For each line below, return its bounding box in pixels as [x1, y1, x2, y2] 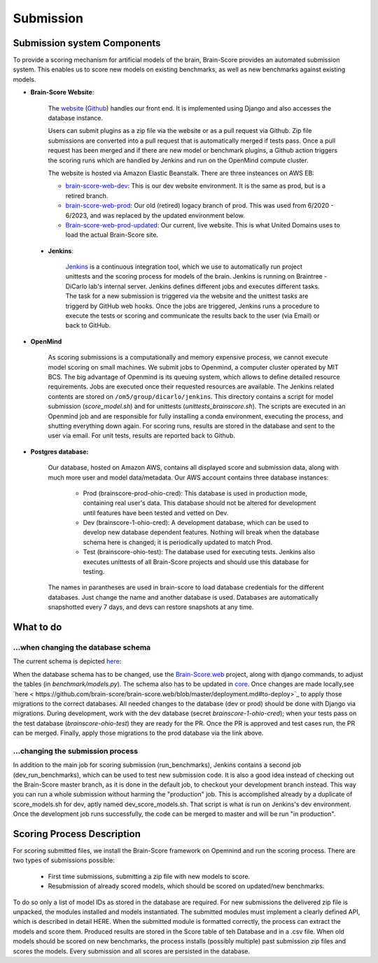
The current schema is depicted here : [13, 657, 122, 666]
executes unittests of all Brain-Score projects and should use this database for [83, 557, 309, 566]
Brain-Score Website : [30, 88, 94, 97]
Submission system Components [13, 37, 161, 49]
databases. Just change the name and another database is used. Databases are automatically [48, 593, 318, 601]
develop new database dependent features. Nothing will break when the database [83, 528, 320, 537]
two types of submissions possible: [13, 856, 115, 864]
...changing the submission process [13, 746, 139, 756]
